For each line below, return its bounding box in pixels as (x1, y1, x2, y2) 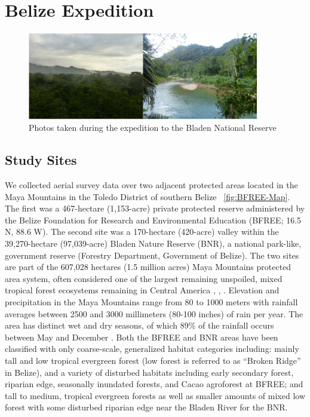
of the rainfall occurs (198, 319, 274, 332)
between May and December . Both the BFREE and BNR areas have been (5, 330, 278, 343)
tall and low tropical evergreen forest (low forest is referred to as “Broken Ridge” (5, 354, 301, 366)
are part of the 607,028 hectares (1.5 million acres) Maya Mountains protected (5, 260, 291, 273)
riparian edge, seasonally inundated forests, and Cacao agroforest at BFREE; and (5, 378, 303, 390)
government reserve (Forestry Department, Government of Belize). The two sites (5, 249, 299, 261)
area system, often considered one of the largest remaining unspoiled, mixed (5, 272, 283, 284)
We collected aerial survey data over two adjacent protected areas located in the (5, 179, 298, 191)
